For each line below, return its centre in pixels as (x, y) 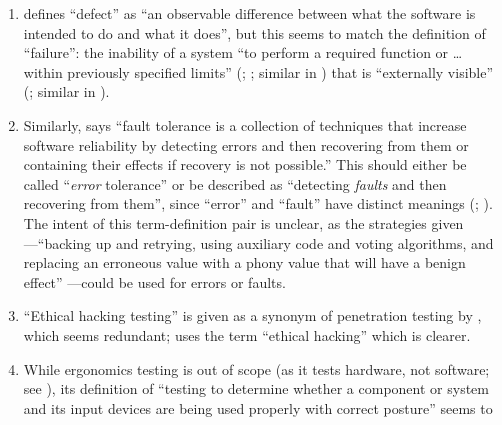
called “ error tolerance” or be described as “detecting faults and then (235, 183)
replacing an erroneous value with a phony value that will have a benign (244, 262)
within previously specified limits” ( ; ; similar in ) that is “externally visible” (258, 71)
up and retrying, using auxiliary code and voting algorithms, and (294, 242)
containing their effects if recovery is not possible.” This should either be (245, 164)
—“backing (57, 242)
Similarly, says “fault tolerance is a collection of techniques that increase (245, 124)
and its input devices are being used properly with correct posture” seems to (258, 407)
